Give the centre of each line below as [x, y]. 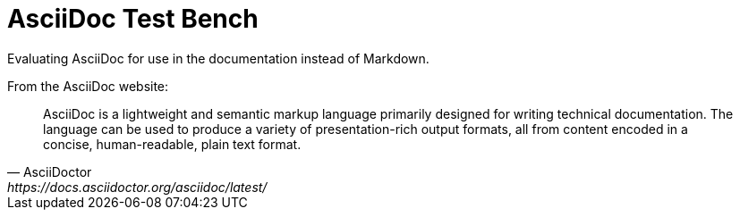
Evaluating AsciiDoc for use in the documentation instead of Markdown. [218, 58]
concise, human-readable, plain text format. [172, 144]
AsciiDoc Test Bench [133, 19]
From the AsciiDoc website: [88, 86]
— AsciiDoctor [50, 171]
